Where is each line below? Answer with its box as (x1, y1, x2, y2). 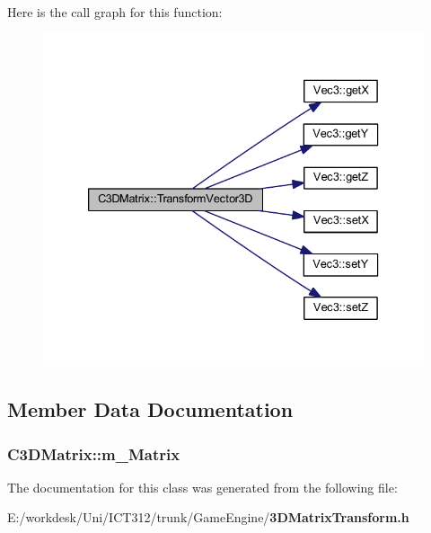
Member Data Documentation (7, 395, 294, 423)
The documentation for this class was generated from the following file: (7, 477, 398, 496)
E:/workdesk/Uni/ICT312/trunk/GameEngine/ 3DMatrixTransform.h (7, 508, 409, 527)
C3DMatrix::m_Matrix (7, 442, 180, 465)
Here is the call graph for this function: (7, 3, 223, 21)
